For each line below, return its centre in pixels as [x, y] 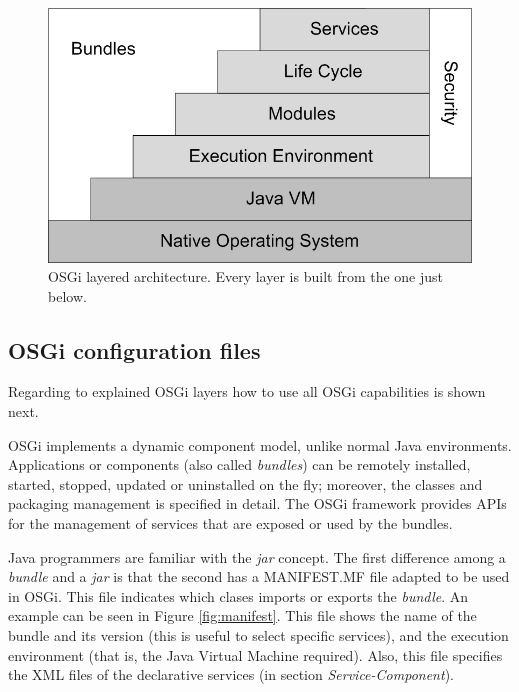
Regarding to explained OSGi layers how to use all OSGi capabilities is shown [247, 391]
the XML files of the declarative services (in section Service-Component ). [231, 674]
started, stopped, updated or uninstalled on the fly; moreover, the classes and [245, 483]
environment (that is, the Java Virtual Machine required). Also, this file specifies [255, 654]
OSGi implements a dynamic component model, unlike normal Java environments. [260, 444]
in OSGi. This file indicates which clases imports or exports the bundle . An [238, 595]
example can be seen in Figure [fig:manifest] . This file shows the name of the [242, 615]
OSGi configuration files [134, 349]
